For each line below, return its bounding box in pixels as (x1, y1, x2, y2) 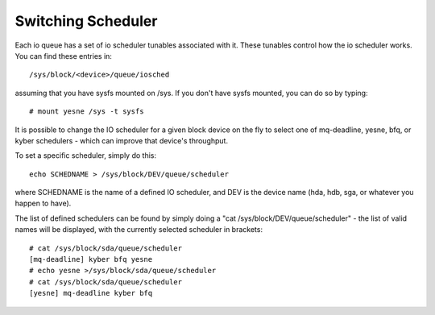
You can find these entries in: (14, 51, 113, 60)
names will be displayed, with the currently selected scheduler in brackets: (14, 225, 263, 234)
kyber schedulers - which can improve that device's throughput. (14, 135, 229, 145)
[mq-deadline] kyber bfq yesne (29, 255, 153, 264)
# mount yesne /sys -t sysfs (29, 107, 144, 116)
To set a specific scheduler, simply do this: (14, 151, 157, 160)
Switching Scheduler (14, 12, 158, 30)
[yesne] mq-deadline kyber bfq (29, 288, 153, 298)
